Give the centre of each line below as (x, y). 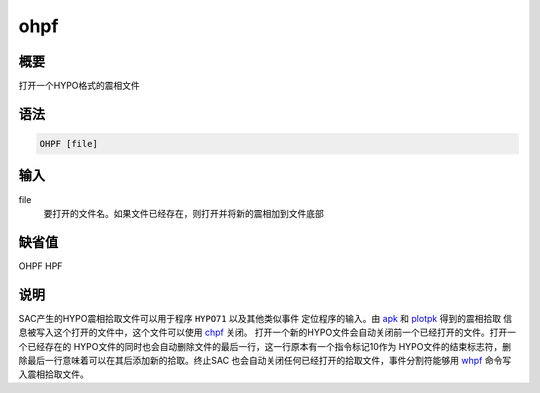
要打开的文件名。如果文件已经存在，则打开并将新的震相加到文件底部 (183, 213)
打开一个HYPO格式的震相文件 (79, 86)
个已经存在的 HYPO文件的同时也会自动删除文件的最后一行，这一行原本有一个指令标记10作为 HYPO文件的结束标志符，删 (265, 346)
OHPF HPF (40, 266)
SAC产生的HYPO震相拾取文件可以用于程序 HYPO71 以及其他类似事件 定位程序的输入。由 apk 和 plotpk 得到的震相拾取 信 (265, 318)
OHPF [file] (69, 144)
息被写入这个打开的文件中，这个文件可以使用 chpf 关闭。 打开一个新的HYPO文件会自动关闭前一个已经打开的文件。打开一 (267, 332)
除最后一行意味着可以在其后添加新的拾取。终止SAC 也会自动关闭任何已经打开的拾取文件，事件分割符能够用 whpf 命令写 (265, 360)
